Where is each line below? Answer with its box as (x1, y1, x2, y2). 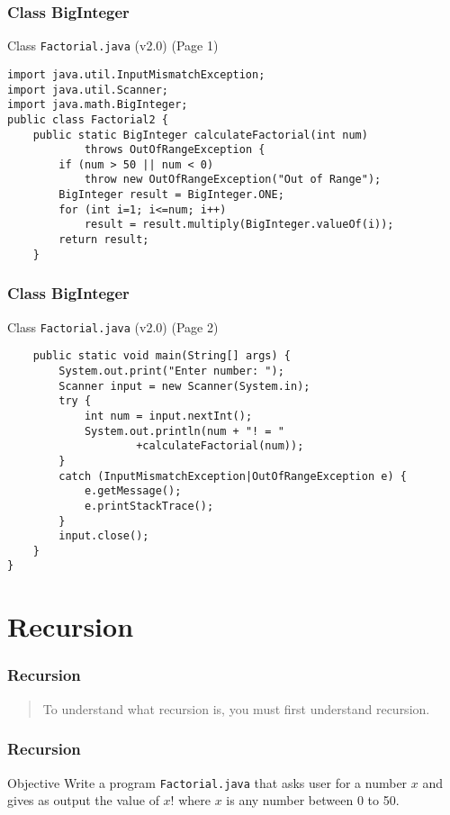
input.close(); (58, 530, 149, 543)
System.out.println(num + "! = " (84, 424, 284, 438)
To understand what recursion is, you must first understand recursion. (42, 699, 430, 718)
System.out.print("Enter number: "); (58, 364, 284, 377)
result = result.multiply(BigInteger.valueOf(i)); (84, 218, 394, 231)
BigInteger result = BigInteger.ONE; (58, 188, 284, 202)
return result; (58, 233, 149, 247)
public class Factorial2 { (7, 113, 168, 126)
